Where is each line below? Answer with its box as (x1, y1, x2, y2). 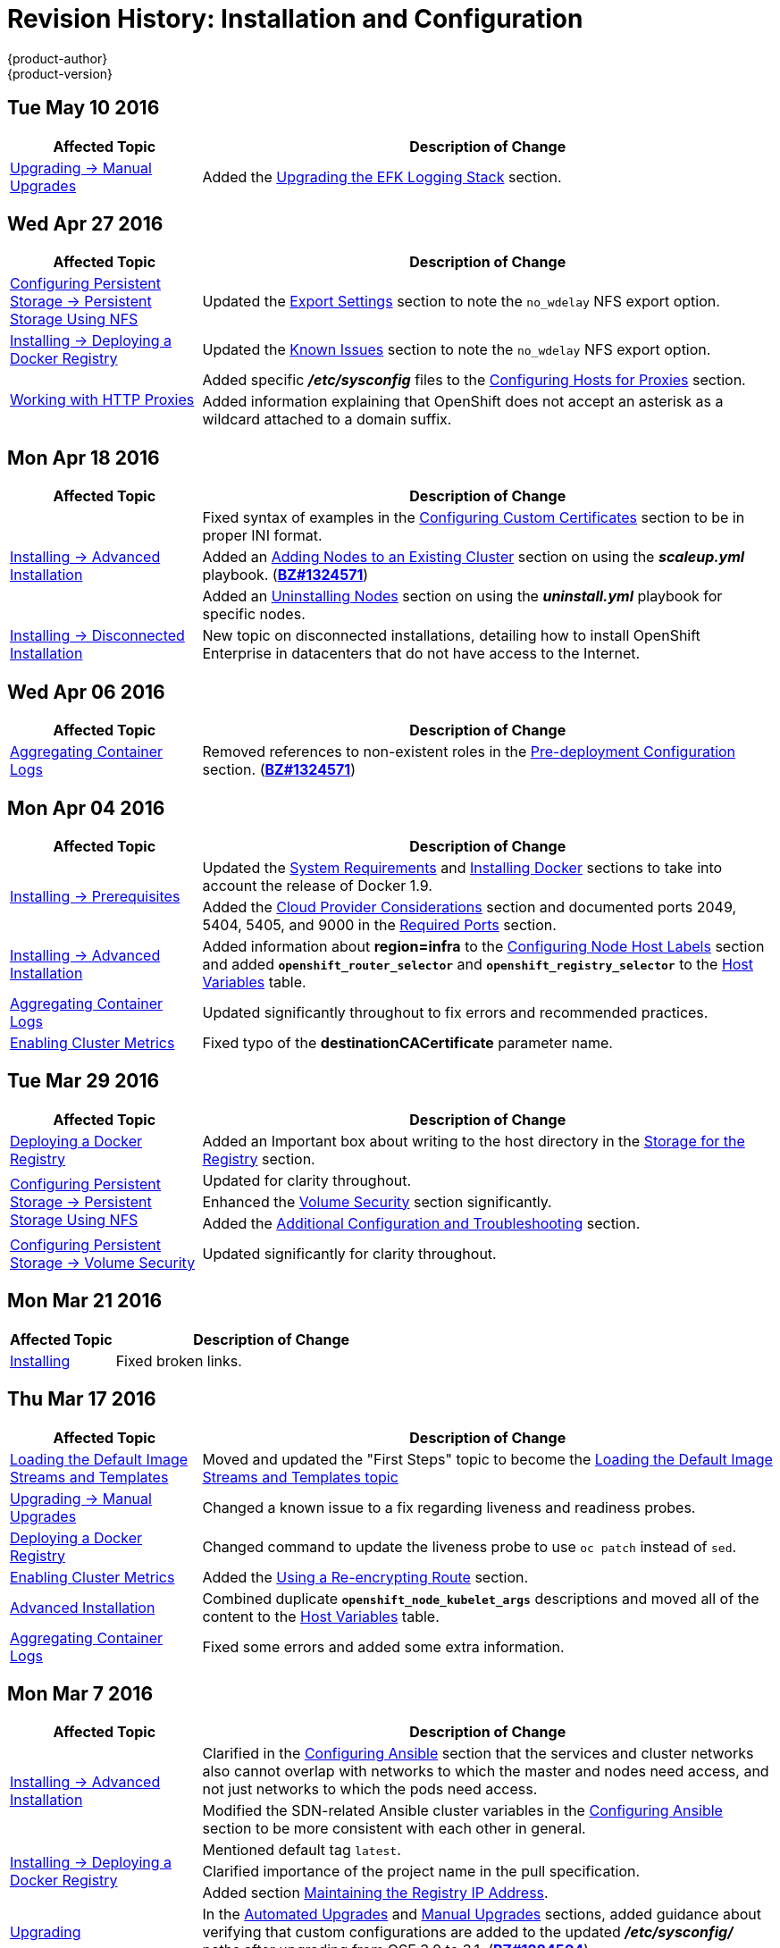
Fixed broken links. (115, 1351, 242, 1370)
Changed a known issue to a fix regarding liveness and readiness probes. (202, 1498, 696, 1516)
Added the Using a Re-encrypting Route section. (202, 1567, 529, 1586)
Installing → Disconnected (10, 626, 185, 645)
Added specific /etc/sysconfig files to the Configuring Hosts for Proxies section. (202, 371, 746, 390)
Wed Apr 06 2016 (7, 680, 165, 703)
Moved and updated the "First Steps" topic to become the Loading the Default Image (202, 1449, 773, 1468)
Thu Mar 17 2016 (7, 1388, 156, 1411)
